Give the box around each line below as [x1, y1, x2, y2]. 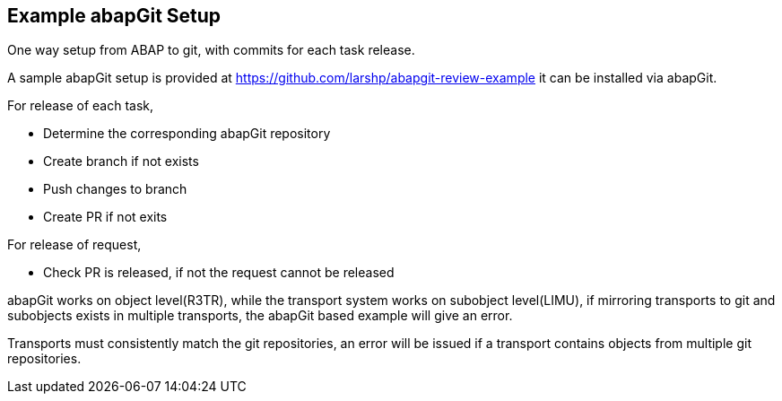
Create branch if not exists [43, 153, 199, 170]
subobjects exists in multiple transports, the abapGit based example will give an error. [7, 308, 513, 324]
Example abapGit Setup [7, 4, 222, 27]
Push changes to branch [43, 181, 187, 197]
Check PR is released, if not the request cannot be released [43, 265, 395, 281]
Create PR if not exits [43, 209, 168, 225]
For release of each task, [7, 98, 154, 114]
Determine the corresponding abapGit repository [43, 126, 331, 142]
